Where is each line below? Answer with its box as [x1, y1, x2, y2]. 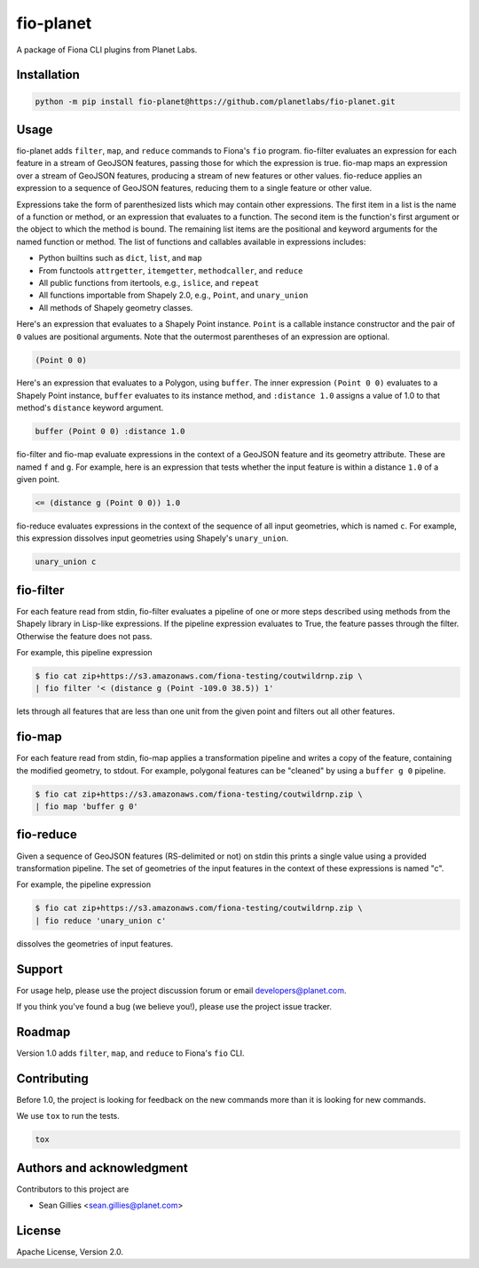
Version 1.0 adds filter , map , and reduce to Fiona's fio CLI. [16, 1048, 245, 1058]
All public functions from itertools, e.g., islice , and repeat [38, 277, 260, 288]
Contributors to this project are [16, 1184, 130, 1194]
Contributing [16, 1071, 89, 1086]
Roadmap [16, 1024, 71, 1039]
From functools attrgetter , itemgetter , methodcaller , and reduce [38, 265, 303, 275]
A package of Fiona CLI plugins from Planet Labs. [16, 44, 198, 55]
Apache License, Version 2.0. [16, 1246, 124, 1256]
